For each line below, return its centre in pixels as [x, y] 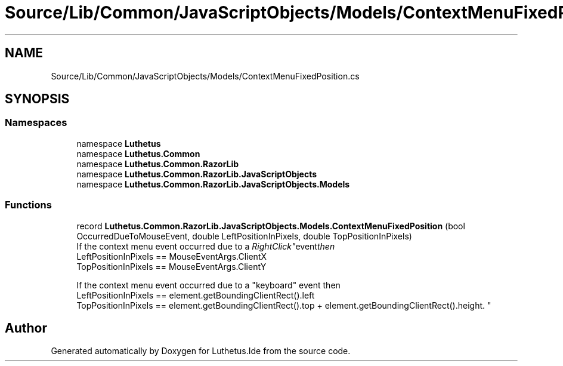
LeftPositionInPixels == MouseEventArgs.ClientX [172, 256]
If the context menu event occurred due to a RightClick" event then [206, 246]
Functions [28, 205]
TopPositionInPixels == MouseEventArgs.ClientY [171, 266]
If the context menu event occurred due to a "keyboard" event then [208, 285]
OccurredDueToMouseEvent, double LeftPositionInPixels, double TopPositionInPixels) [244, 236]
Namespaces [36, 123]
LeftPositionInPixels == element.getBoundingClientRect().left [196, 295]
